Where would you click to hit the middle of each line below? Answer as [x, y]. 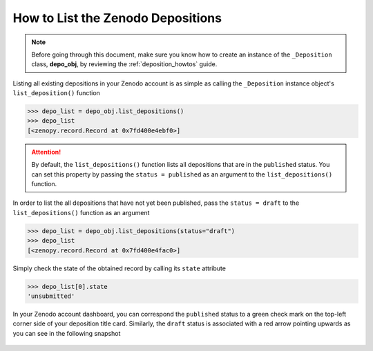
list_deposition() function [56, 93]
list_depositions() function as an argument [81, 212]
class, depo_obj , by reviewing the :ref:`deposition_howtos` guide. [124, 64]
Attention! [46, 152]
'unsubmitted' [51, 296]
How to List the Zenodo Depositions [117, 18]
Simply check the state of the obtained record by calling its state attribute [119, 268]
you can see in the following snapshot [67, 333]
